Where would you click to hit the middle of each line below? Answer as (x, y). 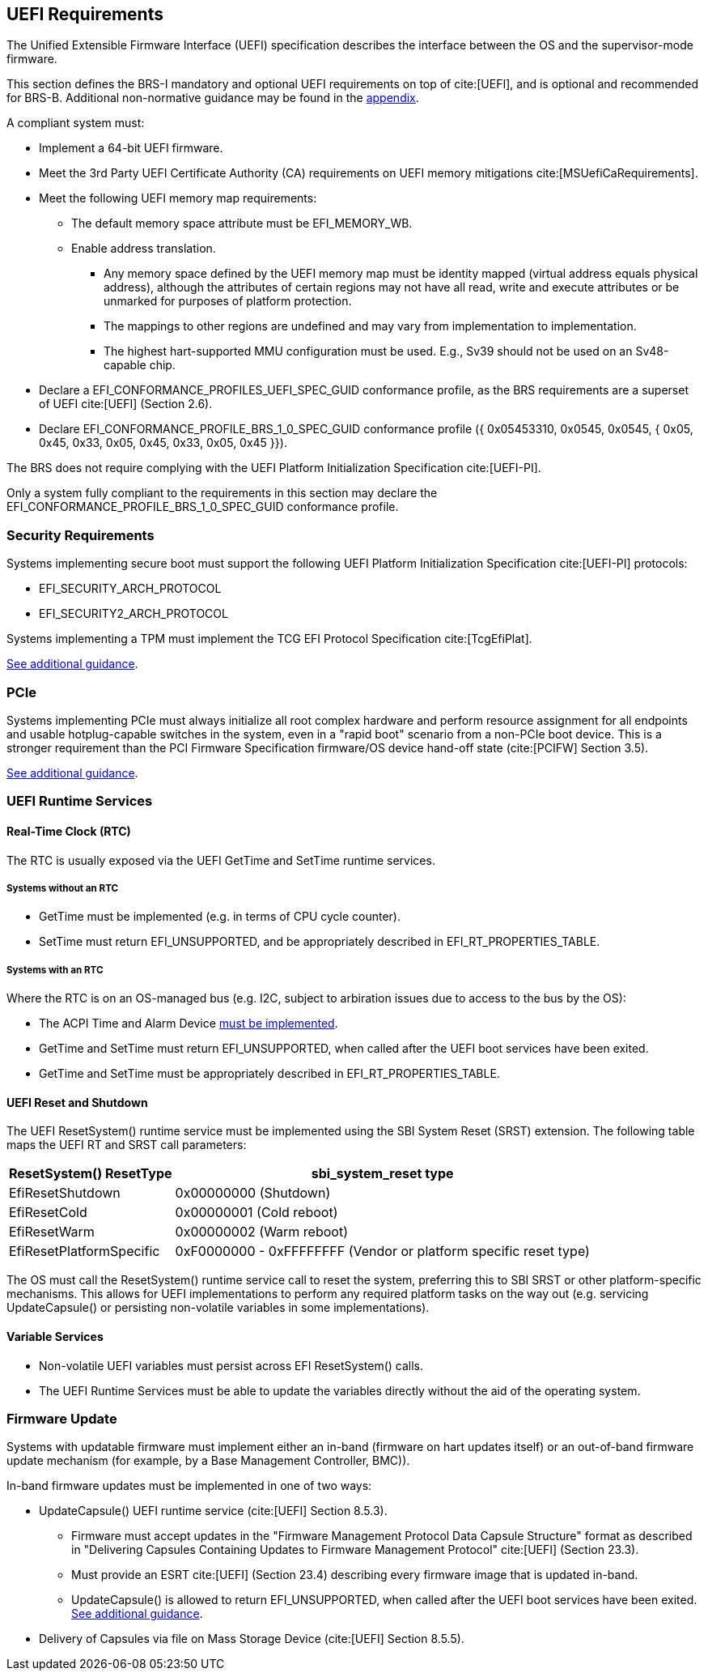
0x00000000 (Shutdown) (253, 1193)
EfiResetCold (48, 1213)
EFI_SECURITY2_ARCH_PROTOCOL (134, 614)
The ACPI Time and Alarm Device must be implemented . (189, 1024)
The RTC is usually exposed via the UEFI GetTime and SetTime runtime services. (221, 860)
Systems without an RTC (63, 888)
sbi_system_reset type (382, 1174)
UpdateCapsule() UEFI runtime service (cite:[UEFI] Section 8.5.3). (213, 1511)
